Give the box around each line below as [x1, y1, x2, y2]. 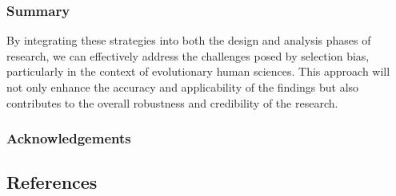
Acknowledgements [6, 128, 131, 148]
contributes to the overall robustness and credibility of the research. [6, 94, 338, 111]
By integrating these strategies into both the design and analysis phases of [6, 32, 371, 49]
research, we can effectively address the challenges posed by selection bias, [6, 47, 370, 64]
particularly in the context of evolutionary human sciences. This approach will [6, 63, 390, 80]
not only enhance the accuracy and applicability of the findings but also [6, 79, 359, 95]
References [6, 170, 98, 194]
